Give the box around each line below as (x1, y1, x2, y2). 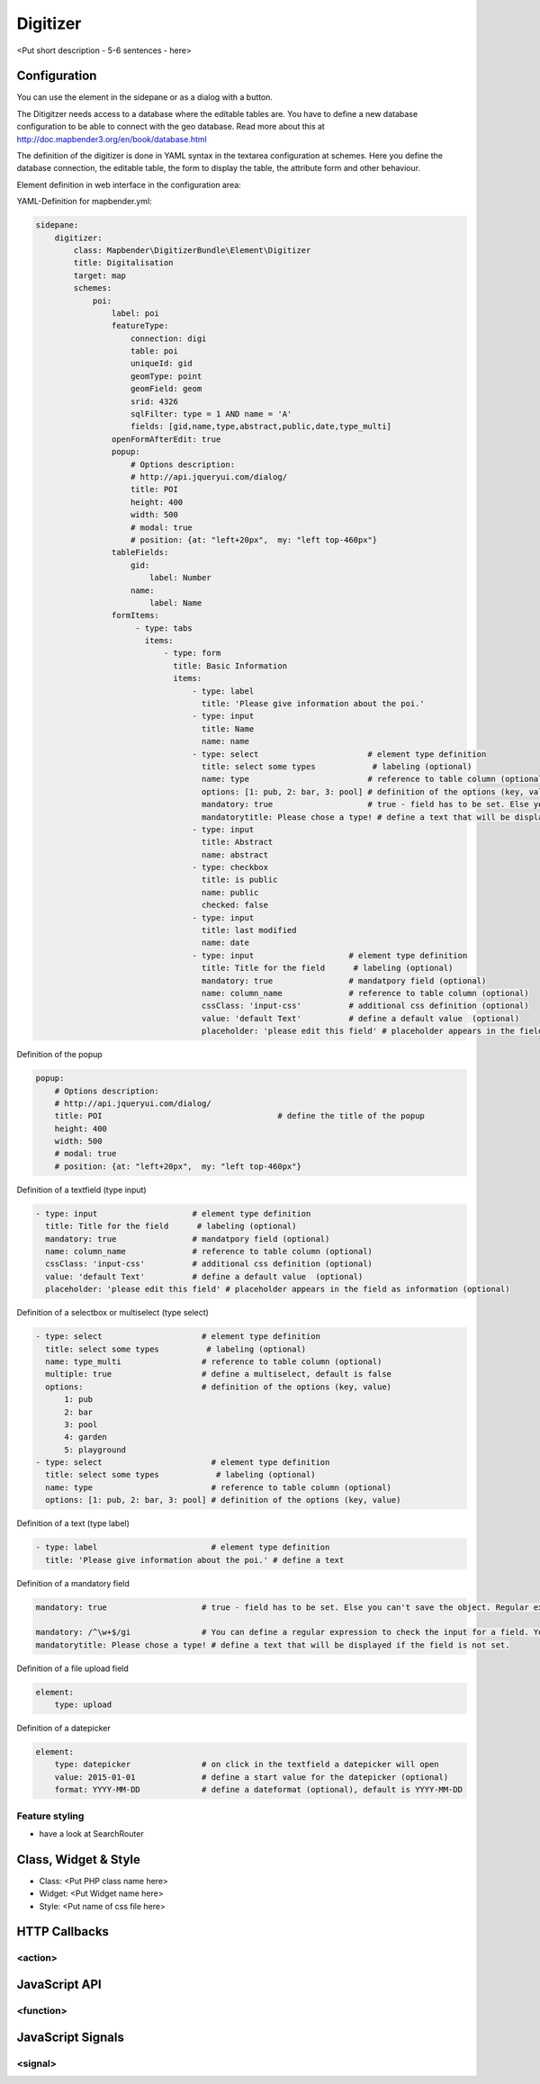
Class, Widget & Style (16, 1852, 141, 1867)
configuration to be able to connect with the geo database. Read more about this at (16, 121, 326, 132)
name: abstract (201, 849, 269, 859)
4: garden (64, 1432, 108, 1442)
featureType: (111, 320, 169, 331)
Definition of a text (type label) (16, 1518, 130, 1529)
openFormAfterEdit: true (111, 434, 221, 445)
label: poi (111, 308, 159, 319)
